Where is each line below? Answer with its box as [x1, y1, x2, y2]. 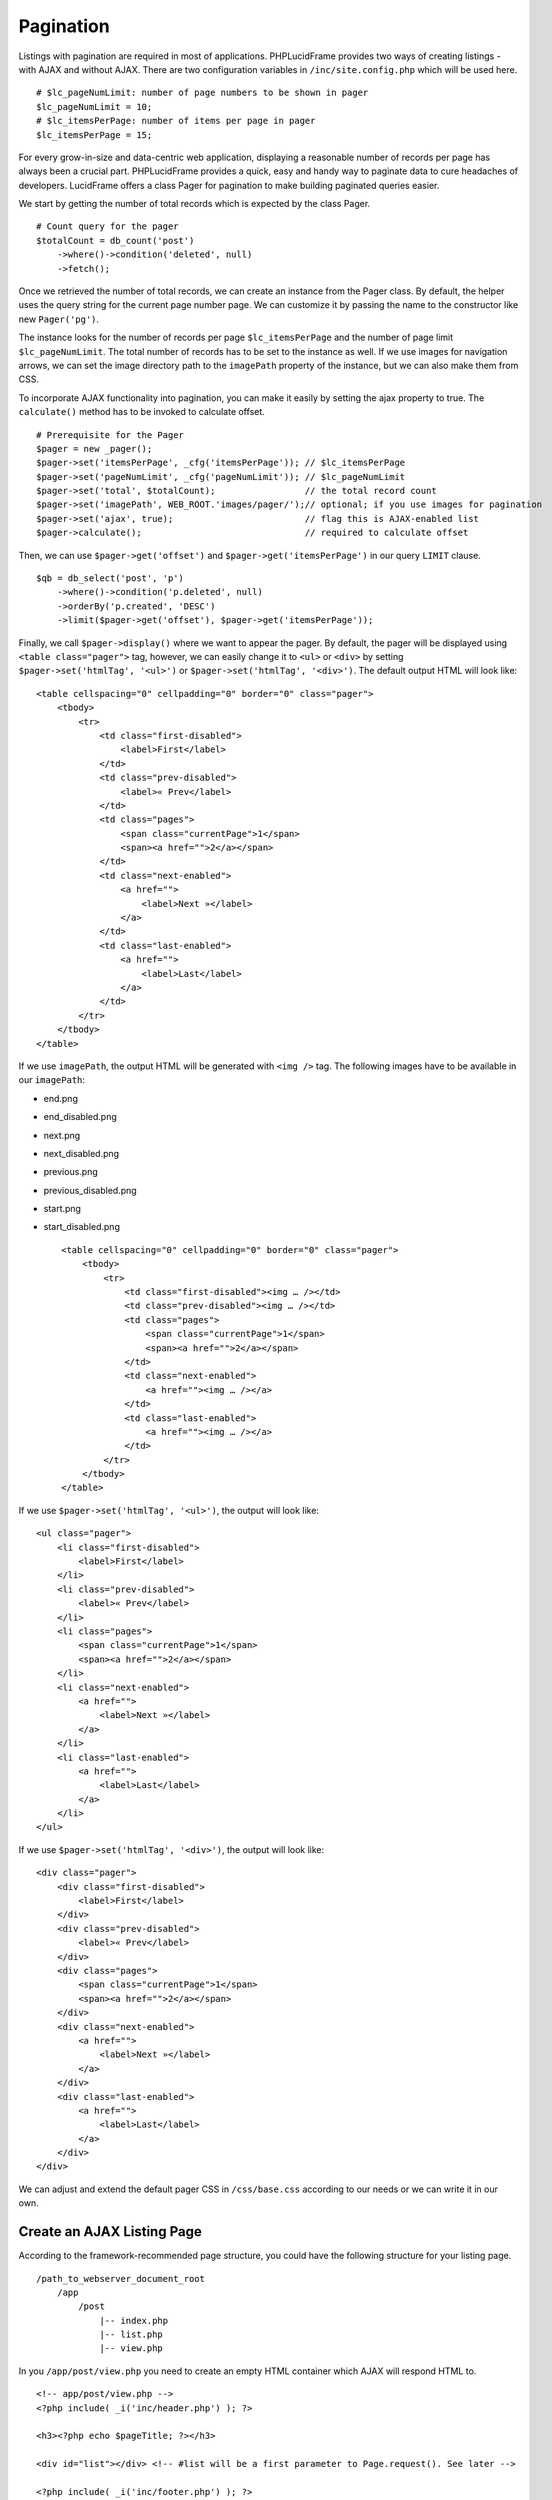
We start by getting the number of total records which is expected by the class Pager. [18, 198, 371, 210]
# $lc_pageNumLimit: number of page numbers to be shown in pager [36, 87, 369, 99]
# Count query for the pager [36, 221, 179, 232]
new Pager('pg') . [18, 313, 100, 325]
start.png [43, 1203, 82, 1215]
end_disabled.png [43, 1111, 117, 1123]
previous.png [43, 1166, 99, 1178]
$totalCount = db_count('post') [36, 235, 195, 246]
